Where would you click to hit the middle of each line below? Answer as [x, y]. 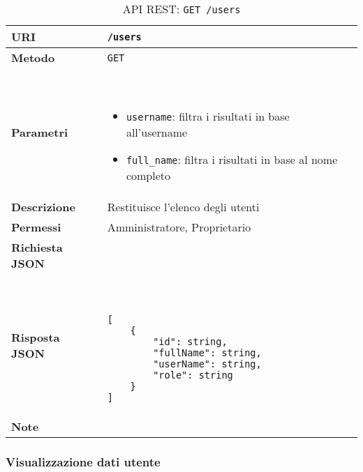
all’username [157, 132]
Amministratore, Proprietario [179, 227]
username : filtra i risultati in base [208, 116]
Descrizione [43, 207]
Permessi [36, 227]
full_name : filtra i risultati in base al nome [232, 159]
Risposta [36, 337]
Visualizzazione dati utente [83, 461]
